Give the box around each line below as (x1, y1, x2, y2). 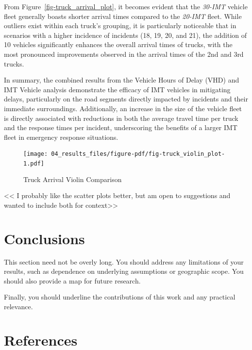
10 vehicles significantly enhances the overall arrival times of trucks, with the (4, 39, 233, 50)
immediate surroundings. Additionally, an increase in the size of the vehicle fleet (4, 103, 242, 113)
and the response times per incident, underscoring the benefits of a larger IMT (4, 122, 237, 133)
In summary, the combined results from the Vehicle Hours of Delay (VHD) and (4, 75, 239, 85)
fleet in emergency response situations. (4, 132, 118, 142)
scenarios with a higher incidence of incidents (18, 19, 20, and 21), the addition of (4, 30, 247, 40)
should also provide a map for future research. (4, 275, 141, 285)
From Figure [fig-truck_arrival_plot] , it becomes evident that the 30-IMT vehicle (4, 1, 248, 11)
